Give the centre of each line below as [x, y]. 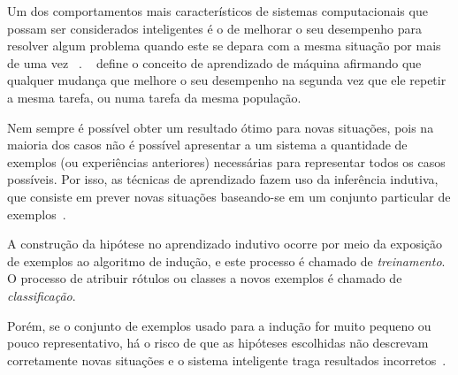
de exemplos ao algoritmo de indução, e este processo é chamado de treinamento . [226, 260]
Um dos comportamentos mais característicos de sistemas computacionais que [218, 11]
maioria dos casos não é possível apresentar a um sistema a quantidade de [207, 145]
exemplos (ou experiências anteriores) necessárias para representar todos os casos [226, 161]
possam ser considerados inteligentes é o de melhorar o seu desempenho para [214, 28]
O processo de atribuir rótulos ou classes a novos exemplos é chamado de [205, 278]
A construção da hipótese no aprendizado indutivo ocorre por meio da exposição [225, 244]
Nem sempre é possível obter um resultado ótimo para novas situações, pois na [221, 127]
